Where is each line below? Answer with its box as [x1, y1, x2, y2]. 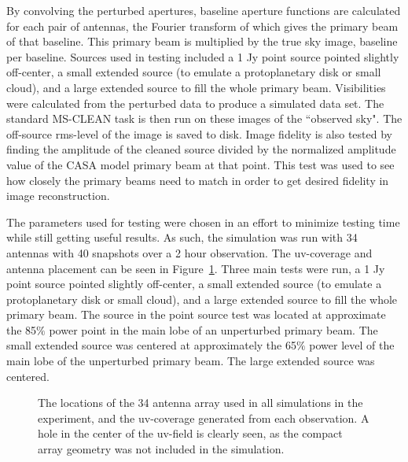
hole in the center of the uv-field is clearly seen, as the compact [38, 425, 343, 442]
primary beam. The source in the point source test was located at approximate [6, 306, 386, 323]
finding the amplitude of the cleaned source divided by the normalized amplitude [6, 141, 396, 157]
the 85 [6, 321, 37, 338]
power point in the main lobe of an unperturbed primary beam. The [49, 321, 378, 338]
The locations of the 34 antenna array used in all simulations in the [38, 394, 363, 411]
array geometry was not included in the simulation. [38, 441, 285, 457]
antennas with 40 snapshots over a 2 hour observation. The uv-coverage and [6, 244, 373, 261]
